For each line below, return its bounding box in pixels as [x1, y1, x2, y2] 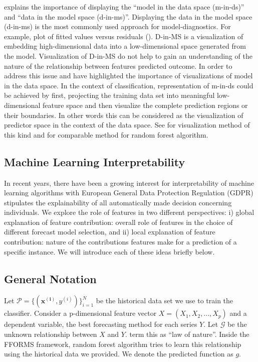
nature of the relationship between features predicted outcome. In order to [4, 60, 232, 71]
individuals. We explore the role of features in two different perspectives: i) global [4, 207, 254, 217]
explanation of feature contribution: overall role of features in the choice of [4, 216, 233, 227]
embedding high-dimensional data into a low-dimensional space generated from [4, 41, 246, 51]
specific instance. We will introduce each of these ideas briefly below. [4, 246, 215, 257]
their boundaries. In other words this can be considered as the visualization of [4, 109, 243, 120]
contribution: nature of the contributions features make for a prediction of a [4, 236, 237, 247]
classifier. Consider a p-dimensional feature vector [4, 308, 157, 318]
